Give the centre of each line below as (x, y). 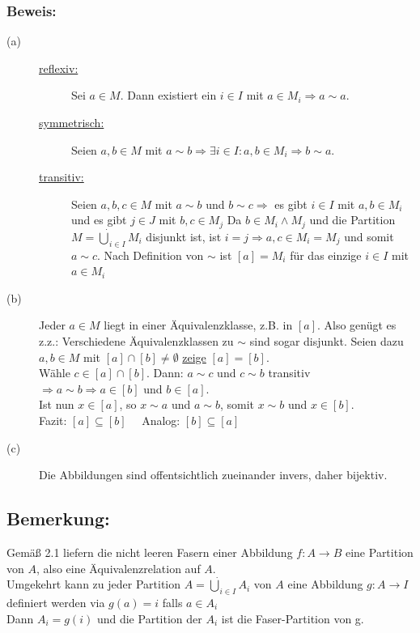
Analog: (161, 420)
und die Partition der (149, 618)
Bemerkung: (58, 518)
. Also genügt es (356, 325)
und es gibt (99, 220)
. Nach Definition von (151, 255)
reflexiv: (59, 68)
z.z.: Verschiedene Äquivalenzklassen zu (136, 341)
